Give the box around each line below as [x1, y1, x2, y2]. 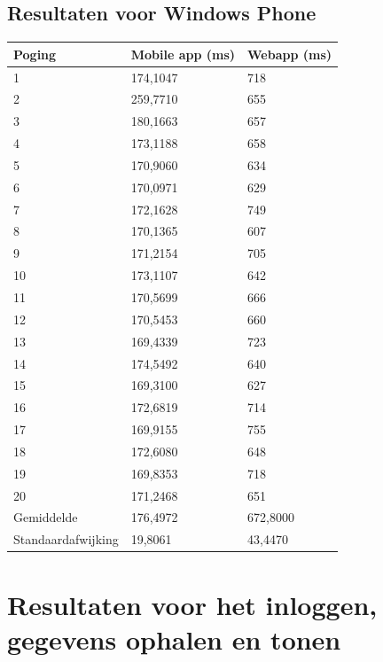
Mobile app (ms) [130, 44, 236, 63]
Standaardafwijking [13, 530, 119, 549]
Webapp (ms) [247, 44, 332, 63]
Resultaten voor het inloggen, [7, 586, 378, 622]
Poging [13, 44, 57, 63]
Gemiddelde [13, 508, 78, 526]
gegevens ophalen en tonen [7, 620, 341, 657]
